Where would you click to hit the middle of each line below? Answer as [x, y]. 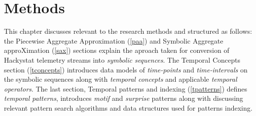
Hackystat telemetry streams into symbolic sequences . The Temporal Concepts [122, 59]
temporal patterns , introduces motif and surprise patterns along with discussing [124, 98]
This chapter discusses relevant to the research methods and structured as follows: [128, 31]
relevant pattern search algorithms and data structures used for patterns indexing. [128, 107]
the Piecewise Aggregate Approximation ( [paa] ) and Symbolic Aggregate [114, 40]
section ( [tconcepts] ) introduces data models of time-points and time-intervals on [126, 69]
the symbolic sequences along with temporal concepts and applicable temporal [121, 79]
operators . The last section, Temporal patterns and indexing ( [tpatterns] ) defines [126, 88]
